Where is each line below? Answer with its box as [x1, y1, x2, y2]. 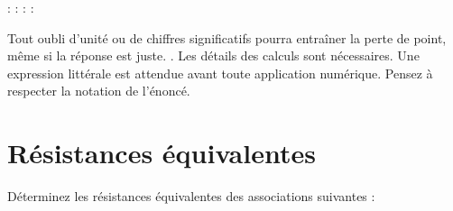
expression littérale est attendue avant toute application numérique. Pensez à [7, 63, 433, 82]
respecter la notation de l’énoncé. [7, 81, 190, 100]
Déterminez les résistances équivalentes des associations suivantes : [7, 187, 375, 206]
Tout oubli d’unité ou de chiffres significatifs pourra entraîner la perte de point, [7, 28, 447, 47]
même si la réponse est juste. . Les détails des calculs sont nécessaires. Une [7, 46, 420, 65]
